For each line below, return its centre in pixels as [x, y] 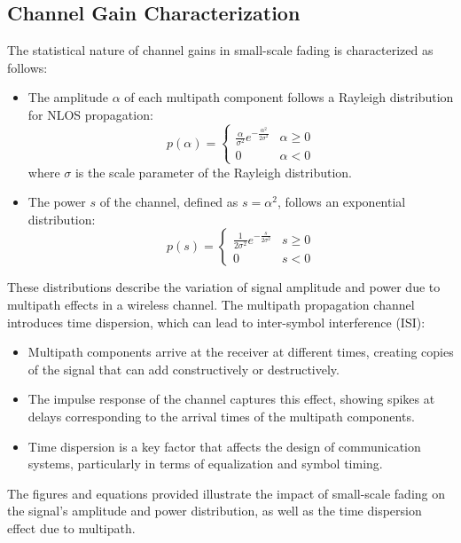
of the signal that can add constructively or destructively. [184, 369]
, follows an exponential [341, 202]
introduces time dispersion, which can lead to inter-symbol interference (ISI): [216, 322]
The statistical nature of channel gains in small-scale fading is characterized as [220, 50]
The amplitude [68, 97]
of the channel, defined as [169, 202]
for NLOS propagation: [90, 114]
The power [57, 202]
